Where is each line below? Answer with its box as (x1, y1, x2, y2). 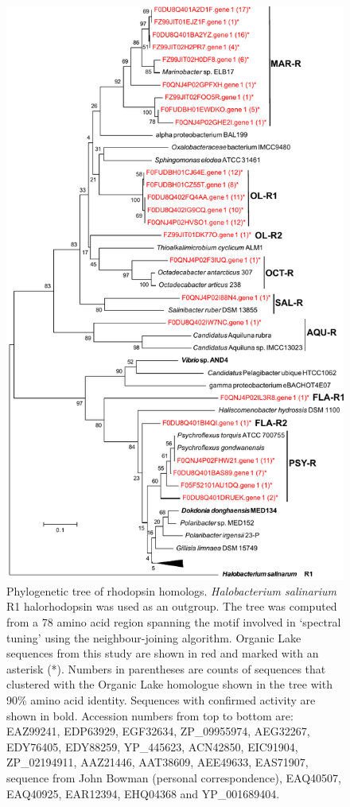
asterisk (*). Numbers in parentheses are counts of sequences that (6, 660, 326, 677)
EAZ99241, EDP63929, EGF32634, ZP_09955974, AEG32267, (6, 723, 310, 739)
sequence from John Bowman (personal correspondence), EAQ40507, (6, 769, 341, 786)
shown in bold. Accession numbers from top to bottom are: (6, 707, 294, 724)
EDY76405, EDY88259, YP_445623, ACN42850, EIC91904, (6, 738, 298, 755)
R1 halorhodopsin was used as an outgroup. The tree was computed (6, 598, 337, 615)
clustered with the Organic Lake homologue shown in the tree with (6, 676, 332, 693)
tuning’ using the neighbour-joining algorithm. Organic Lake (6, 629, 301, 646)
